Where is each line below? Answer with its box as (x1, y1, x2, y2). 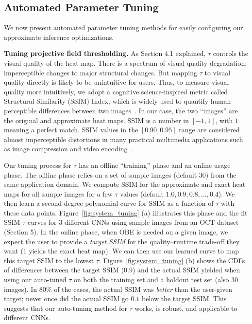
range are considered (179, 125, 240, 135)
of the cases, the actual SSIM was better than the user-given (54, 284, 233, 294)
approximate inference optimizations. (4, 32, 114, 42)
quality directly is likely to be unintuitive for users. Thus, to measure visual (4, 77, 229, 87)
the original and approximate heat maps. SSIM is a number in (4, 115, 189, 125)
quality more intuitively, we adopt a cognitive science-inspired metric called (4, 86, 228, 96)
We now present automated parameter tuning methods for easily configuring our (4, 22, 243, 33)
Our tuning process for (4, 160, 71, 170)
